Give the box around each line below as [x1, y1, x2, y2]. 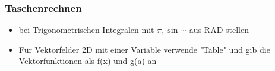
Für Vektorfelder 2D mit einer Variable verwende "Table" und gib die [18, 43, 270, 55]
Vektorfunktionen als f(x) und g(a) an [18, 55, 157, 67]
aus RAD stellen [189, 23, 249, 36]
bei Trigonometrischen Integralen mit [18, 23, 154, 36]
